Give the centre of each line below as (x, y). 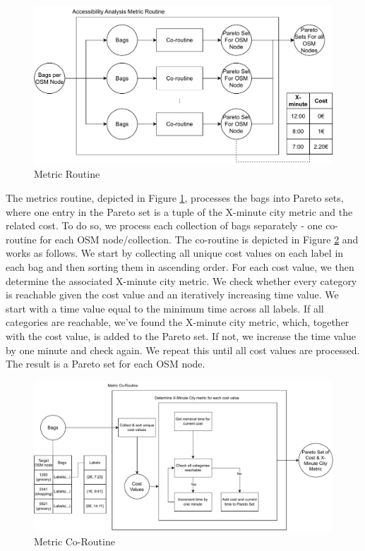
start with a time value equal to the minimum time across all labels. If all (165, 308)
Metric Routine (67, 174)
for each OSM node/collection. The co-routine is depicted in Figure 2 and (199, 239)
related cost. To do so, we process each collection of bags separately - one (164, 225)
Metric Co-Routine (74, 541)
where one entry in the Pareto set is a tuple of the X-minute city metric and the (179, 211)
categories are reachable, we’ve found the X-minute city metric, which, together (178, 322)
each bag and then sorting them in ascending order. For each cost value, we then (180, 266)
